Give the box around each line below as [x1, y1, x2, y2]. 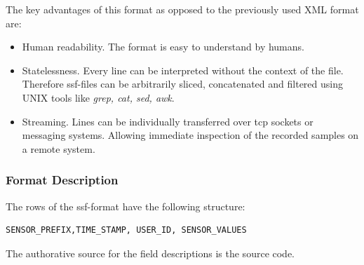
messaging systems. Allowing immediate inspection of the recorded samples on [22, 128, 359, 142]
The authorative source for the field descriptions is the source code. [6, 245, 295, 260]
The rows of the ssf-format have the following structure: [6, 198, 245, 213]
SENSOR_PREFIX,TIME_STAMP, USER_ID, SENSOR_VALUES [6, 225, 247, 236]
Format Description [6, 171, 119, 189]
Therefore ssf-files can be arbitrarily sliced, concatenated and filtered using [22, 76, 343, 91]
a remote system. [22, 141, 95, 156]
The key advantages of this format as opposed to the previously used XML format [6, 2, 359, 16]
